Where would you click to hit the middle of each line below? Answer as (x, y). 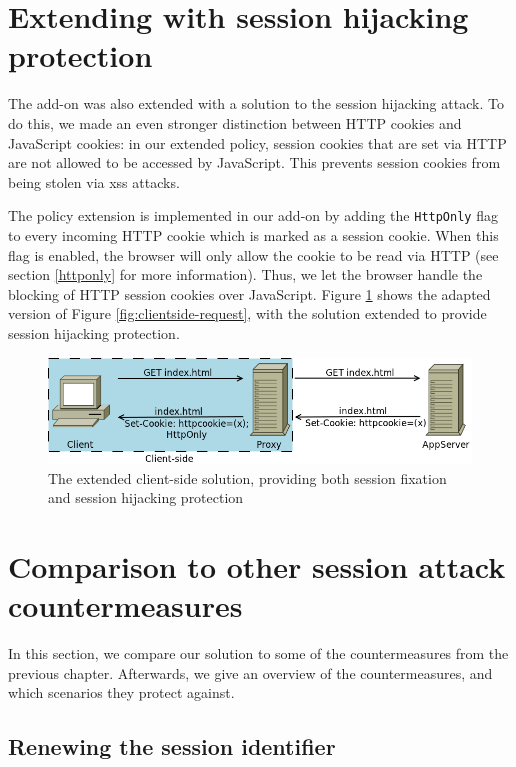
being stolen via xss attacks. (94, 181)
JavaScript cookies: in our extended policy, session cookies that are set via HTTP (257, 142)
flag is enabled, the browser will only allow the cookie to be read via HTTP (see (253, 254)
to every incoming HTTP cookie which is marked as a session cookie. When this (253, 234)
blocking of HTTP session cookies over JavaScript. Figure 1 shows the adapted (249, 293)
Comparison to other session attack (257, 566)
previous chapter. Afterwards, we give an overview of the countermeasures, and (250, 672)
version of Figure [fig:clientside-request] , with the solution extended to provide (247, 313)
